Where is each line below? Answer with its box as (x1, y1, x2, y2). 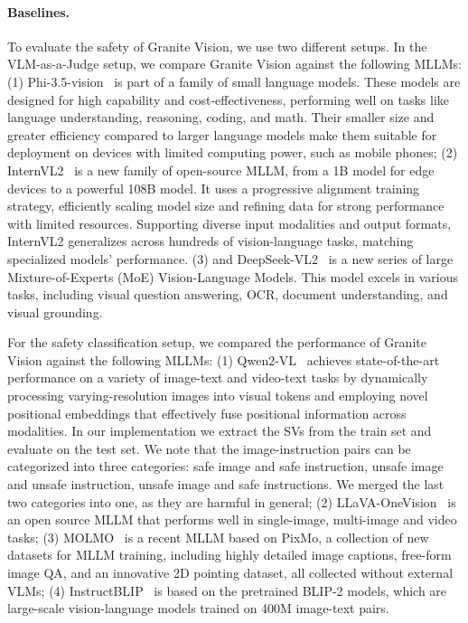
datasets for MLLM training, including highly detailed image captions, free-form (7, 545, 452, 564)
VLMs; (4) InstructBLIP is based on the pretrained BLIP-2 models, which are (7, 581, 447, 599)
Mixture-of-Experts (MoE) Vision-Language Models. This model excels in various (7, 267, 458, 286)
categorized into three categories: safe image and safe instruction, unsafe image (7, 457, 444, 476)
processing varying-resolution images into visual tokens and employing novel (7, 386, 428, 405)
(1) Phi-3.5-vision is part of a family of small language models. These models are (7, 71, 461, 90)
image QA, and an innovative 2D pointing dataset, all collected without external (7, 563, 454, 582)
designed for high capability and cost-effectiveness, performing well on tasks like (7, 90, 450, 109)
